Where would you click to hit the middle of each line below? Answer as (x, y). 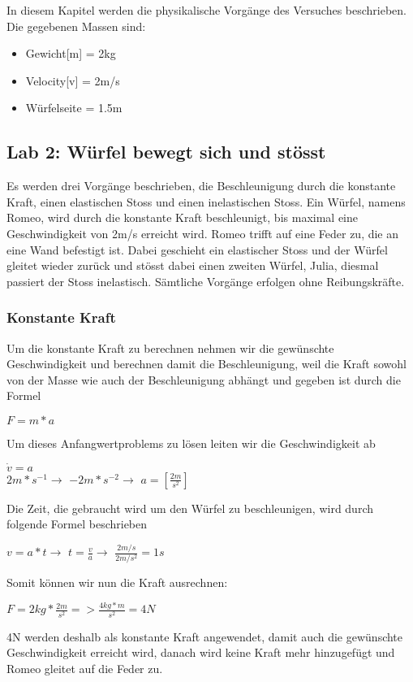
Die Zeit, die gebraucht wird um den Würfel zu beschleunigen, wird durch (190, 508)
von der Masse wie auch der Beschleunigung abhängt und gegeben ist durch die (204, 379)
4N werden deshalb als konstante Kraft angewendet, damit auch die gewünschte (205, 636)
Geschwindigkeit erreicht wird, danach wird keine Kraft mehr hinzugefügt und (201, 652)
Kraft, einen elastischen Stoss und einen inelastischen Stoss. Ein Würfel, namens (206, 201)
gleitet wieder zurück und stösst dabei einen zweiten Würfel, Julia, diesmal (193, 265)
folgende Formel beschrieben (77, 524)
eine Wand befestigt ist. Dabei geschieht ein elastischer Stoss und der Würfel (197, 249)
